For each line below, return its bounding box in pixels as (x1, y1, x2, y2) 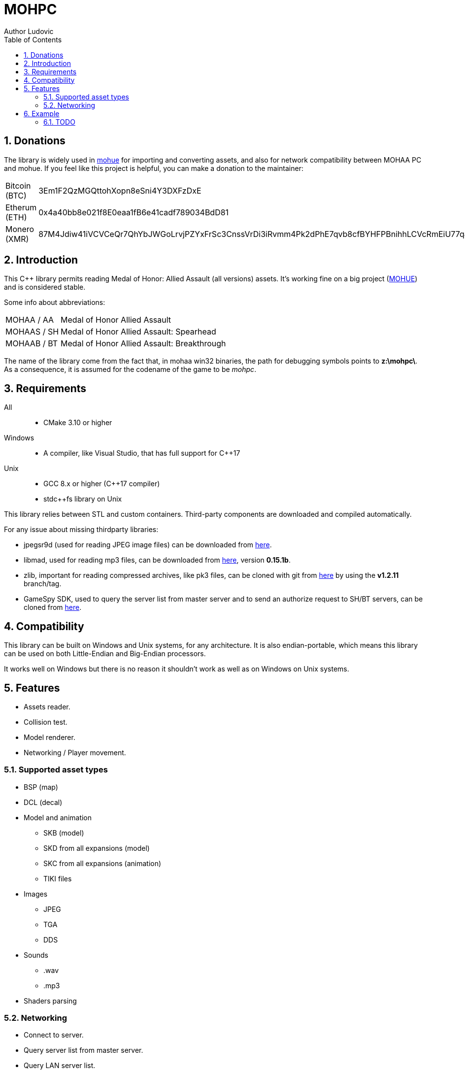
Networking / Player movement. (24, 748, 126, 757)
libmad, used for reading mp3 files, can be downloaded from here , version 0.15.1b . (24, 556, 291, 565)
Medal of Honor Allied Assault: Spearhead (61, 327, 216, 337)
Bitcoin (5, 180, 31, 191)
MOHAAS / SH (5, 327, 59, 337)
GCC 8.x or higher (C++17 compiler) (43, 479, 160, 488)
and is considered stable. (4, 283, 86, 292)
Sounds (24, 950, 48, 959)
